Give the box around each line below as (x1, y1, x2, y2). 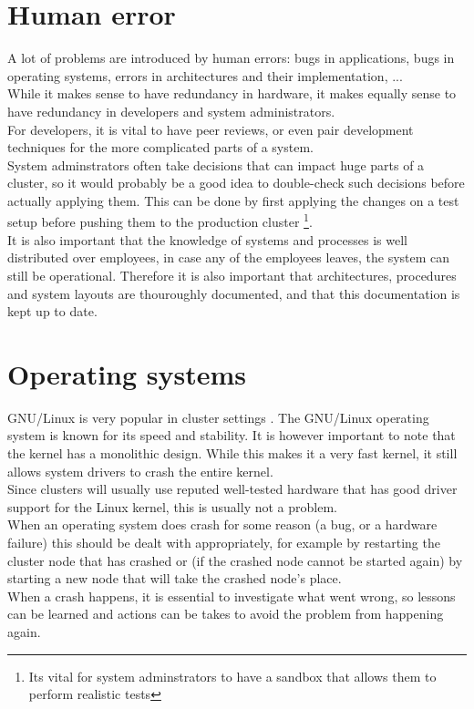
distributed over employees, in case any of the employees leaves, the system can (7, 248, 450, 267)
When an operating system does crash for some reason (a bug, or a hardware (7, 515, 438, 534)
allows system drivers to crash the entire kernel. (7, 461, 273, 480)
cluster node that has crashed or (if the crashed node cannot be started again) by (7, 550, 463, 570)
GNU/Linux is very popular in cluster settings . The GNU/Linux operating (7, 407, 429, 426)
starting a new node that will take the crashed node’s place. (7, 569, 342, 588)
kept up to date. (7, 302, 98, 321)
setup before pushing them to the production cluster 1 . (7, 210, 313, 231)
